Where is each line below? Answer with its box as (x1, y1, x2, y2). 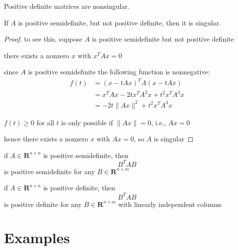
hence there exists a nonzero (4, 134, 88, 144)
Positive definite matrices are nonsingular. (4, 1, 130, 11)
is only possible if (61, 117, 113, 127)
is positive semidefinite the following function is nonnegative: (28, 67, 210, 77)
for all (36, 117, 54, 127)
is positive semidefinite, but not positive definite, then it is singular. (18, 17, 221, 27)
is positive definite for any (4, 199, 82, 209)
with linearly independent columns (118, 199, 222, 209)
